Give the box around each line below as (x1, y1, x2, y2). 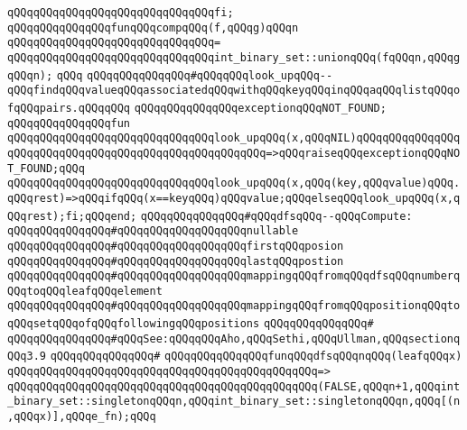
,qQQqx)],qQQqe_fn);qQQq (7, 410, 156, 424)
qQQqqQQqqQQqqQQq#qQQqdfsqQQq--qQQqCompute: (140, 209, 413, 223)
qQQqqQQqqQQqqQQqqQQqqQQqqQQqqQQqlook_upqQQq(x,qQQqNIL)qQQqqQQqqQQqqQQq (7, 132, 461, 145)
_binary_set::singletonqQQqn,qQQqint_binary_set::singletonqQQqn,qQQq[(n (7, 395, 461, 408)
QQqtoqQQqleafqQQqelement (7, 284, 163, 297)
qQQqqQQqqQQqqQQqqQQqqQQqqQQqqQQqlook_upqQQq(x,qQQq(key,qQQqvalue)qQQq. (7, 177, 461, 190)
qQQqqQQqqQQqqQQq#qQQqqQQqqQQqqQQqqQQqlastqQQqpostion (7, 254, 344, 268)
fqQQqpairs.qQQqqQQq (7, 101, 131, 114)
